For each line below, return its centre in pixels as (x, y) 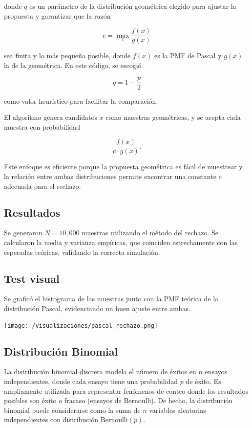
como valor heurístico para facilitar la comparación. (81, 101)
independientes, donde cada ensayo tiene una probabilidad (91, 381)
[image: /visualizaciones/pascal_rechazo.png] (81, 326)
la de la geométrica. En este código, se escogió (73, 65)
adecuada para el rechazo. (42, 186)
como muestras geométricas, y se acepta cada (173, 117)
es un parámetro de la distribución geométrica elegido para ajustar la (133, 6)
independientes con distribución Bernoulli (66, 419)
